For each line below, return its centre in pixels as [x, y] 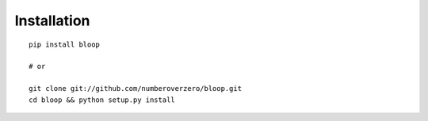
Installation [52, 21]
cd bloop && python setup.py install [102, 100]
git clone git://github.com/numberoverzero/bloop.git [135, 89]
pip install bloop [65, 44]
